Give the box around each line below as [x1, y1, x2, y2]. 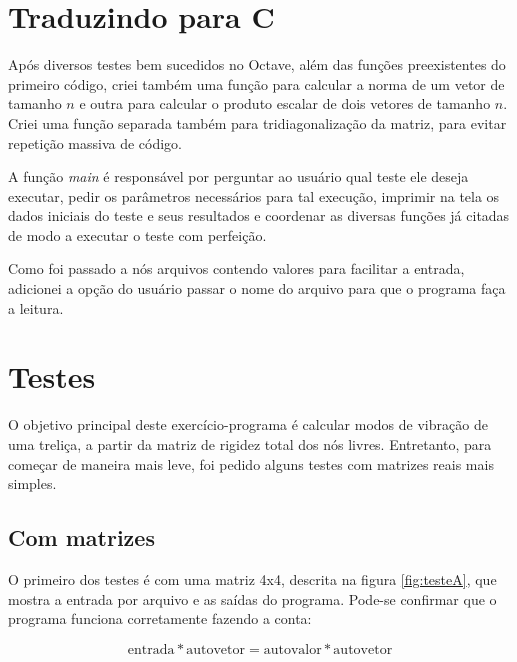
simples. [8, 473, 57, 494]
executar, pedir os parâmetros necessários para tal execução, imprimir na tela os [8, 185, 500, 206]
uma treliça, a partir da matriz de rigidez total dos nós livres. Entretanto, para [8, 433, 492, 454]
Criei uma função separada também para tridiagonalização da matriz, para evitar [8, 112, 507, 133]
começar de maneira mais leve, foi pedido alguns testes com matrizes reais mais [8, 453, 494, 474]
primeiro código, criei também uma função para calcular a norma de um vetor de [8, 73, 505, 94]
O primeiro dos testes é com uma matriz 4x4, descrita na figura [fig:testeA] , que [8, 568, 497, 589]
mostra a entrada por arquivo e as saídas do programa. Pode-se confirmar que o [8, 588, 497, 609]
